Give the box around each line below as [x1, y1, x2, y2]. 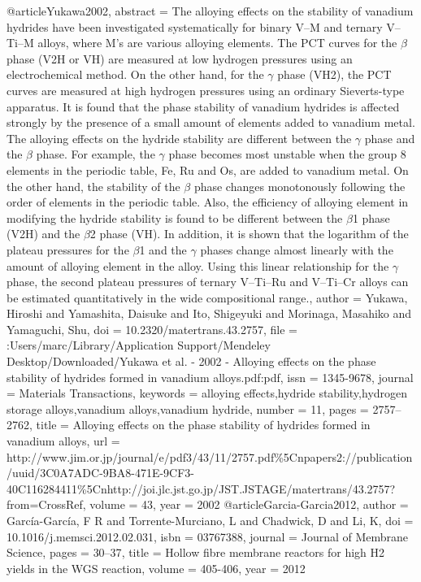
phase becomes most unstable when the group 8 [168, 145, 406, 163]
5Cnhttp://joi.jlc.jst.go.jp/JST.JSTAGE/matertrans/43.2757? [86, 480, 396, 497]
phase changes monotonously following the [193, 177, 406, 194]
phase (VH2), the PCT [277, 66, 392, 83]
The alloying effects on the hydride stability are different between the [7, 129, 352, 146]
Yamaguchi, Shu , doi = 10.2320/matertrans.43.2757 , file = [7, 320, 297, 337]
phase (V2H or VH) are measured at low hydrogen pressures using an [7, 50, 353, 67]
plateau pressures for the [7, 241, 129, 258]
